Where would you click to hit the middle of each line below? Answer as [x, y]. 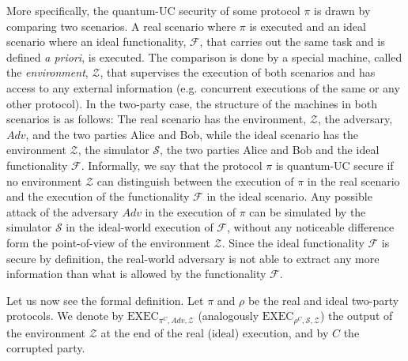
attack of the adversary [62, 211]
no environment [44, 180]
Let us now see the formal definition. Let [105, 300]
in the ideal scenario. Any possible [289, 196]
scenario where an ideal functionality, [96, 41]
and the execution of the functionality [98, 196]
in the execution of [190, 211]
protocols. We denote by [65, 316]
